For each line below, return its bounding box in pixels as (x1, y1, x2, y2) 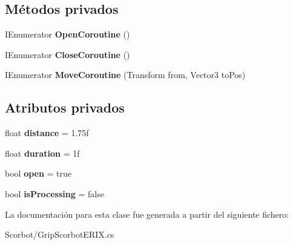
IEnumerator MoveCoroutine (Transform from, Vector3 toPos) (5, 68, 246, 81)
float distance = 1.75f (5, 126, 89, 139)
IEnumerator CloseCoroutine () (5, 48, 130, 60)
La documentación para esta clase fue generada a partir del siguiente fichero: (5, 207, 289, 220)
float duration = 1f (5, 146, 80, 159)
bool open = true (5, 167, 72, 180)
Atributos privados (5, 98, 125, 117)
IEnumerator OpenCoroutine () (5, 28, 130, 41)
